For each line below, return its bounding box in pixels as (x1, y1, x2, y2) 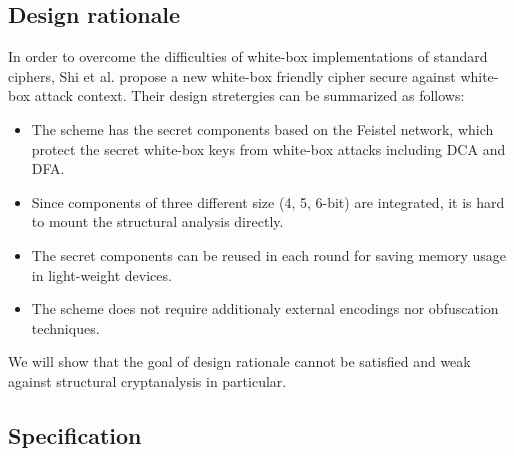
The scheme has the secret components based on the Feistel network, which (31, 118, 494, 139)
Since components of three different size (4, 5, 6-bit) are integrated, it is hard (31, 191, 505, 212)
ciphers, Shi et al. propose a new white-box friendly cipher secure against (8, 65, 456, 86)
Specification (8, 419, 142, 450)
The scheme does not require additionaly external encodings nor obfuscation (31, 298, 499, 319)
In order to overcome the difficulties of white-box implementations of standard (8, 46, 488, 67)
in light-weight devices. (31, 264, 172, 285)
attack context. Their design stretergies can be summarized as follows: (34, 85, 465, 106)
